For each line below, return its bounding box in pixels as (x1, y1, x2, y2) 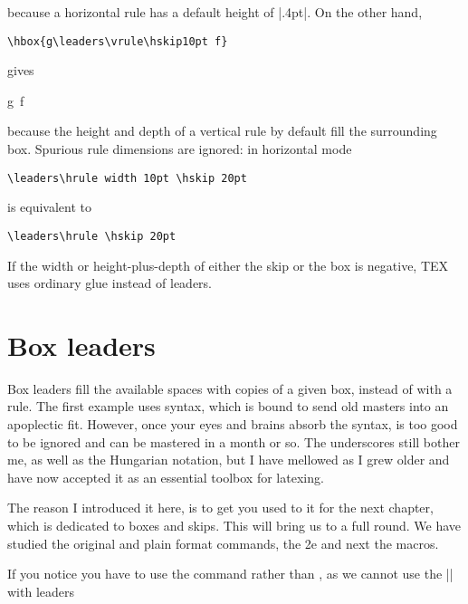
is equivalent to (7, 197, 92, 216)
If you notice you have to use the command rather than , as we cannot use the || (7, 564, 454, 583)
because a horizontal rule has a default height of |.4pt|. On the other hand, (7, 3, 423, 21)
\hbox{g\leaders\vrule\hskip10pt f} (7, 34, 228, 48)
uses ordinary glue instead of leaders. (7, 273, 212, 292)
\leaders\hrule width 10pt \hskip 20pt (7, 171, 247, 185)
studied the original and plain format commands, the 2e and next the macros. (7, 533, 439, 552)
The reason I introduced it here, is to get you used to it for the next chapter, (7, 498, 434, 517)
